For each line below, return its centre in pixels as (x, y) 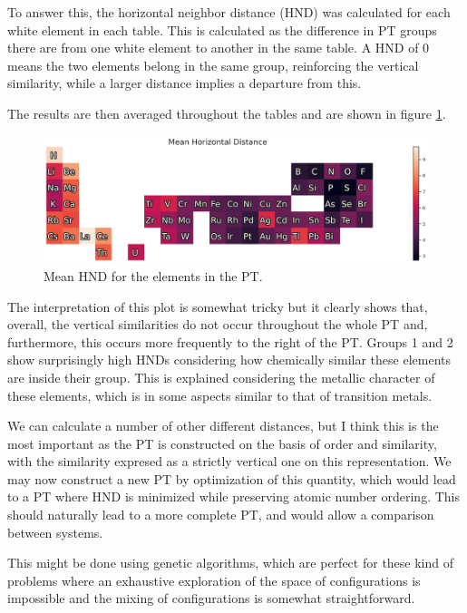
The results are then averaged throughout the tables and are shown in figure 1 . (227, 113)
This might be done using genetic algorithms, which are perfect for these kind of (231, 563)
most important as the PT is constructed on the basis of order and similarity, (222, 443)
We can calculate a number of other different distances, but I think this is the (223, 426)
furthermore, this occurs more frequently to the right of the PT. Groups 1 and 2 (230, 341)
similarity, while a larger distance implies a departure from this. (185, 83)
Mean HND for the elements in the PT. (153, 275)
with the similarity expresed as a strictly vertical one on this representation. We (229, 461)
